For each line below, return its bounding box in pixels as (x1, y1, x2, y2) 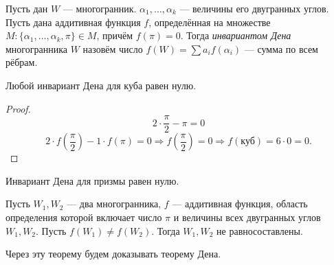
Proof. (5, 101, 31, 115)
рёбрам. (5, 55, 38, 69)
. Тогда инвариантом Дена (180, 28, 291, 43)
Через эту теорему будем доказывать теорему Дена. (5, 246, 221, 261)
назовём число (82, 41, 143, 56)
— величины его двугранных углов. (179, 1, 329, 15)
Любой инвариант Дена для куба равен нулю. (5, 78, 197, 92)
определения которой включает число (5, 210, 162, 224)
